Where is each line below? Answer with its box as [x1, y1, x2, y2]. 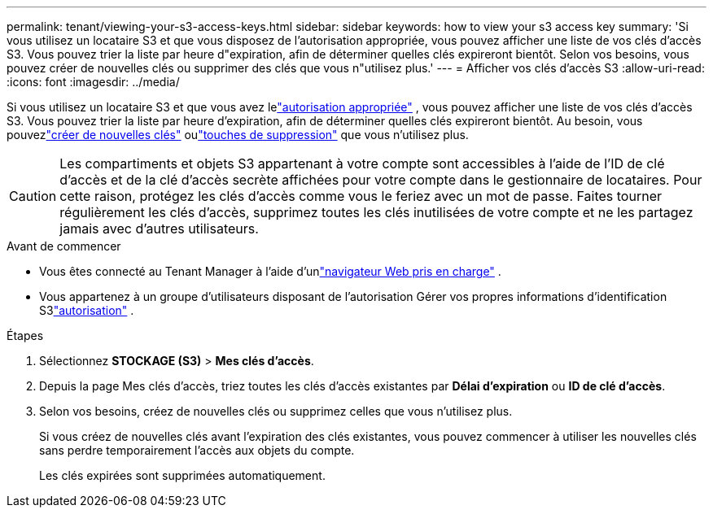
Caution [9, 188, 57, 204]
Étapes [7, 329, 44, 342]
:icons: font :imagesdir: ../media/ [7, 75, 180, 89]
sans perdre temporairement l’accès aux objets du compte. [39, 443, 355, 457]
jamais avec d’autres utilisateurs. [59, 220, 259, 237]
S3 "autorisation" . [39, 303, 134, 317]
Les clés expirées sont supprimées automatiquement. [39, 468, 326, 482]
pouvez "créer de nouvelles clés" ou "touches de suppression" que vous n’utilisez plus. [7, 128, 469, 142]
